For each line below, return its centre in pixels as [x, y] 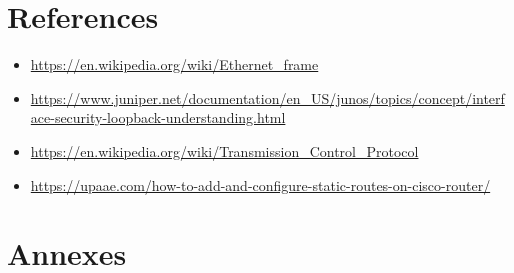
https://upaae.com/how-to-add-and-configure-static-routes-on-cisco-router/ [260, 184]
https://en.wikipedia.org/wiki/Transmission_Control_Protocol [224, 150]
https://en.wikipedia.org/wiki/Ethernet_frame [174, 64]
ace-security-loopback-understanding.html [158, 117]
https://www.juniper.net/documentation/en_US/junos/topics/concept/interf [267, 97]
